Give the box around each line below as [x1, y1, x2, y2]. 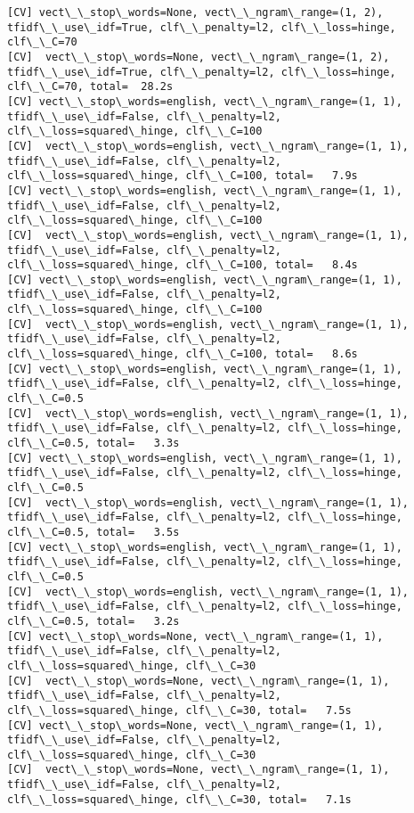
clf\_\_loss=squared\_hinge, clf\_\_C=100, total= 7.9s [7, 169, 358, 183]
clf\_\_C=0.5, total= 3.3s [7, 437, 180, 450]
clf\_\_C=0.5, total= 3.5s [7, 525, 180, 538]
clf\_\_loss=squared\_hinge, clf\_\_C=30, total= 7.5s [7, 703, 352, 717]
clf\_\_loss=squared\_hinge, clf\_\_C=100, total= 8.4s [7, 259, 358, 272]
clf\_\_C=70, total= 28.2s [7, 80, 174, 94]
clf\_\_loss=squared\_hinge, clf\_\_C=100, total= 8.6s [7, 348, 358, 361]
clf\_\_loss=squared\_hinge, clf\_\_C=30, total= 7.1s [7, 792, 352, 806]
